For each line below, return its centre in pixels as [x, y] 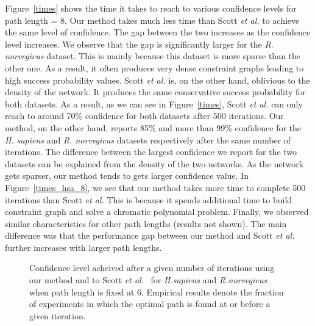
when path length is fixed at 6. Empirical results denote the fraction [157, 292]
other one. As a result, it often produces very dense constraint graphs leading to [154, 67]
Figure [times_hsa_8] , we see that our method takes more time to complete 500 [155, 187]
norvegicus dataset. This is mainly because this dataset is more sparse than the [153, 56]
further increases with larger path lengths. [83, 247]
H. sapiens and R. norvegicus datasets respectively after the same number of [148, 139]
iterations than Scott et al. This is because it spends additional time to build [149, 199]
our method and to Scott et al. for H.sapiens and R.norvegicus [148, 280]
